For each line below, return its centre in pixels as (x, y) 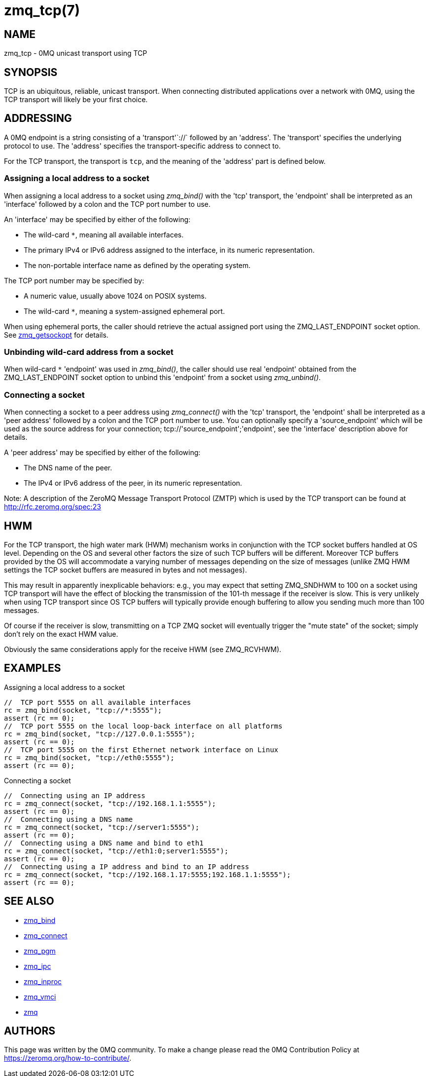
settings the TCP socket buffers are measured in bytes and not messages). (125, 570)
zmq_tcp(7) (42, 10)
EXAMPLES (33, 668)
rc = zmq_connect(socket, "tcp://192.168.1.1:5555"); (110, 803)
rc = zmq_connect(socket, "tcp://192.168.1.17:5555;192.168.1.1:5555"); (147, 874)
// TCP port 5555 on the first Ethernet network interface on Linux (141, 749)
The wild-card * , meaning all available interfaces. (104, 234)
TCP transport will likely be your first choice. (76, 100)
